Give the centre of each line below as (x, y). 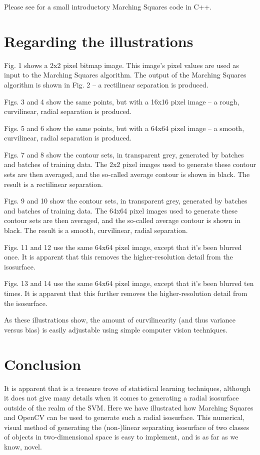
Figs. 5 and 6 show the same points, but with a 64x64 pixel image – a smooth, (124, 128)
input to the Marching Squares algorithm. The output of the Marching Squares (125, 75)
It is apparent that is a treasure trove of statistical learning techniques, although (127, 388)
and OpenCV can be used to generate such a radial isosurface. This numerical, (124, 417)
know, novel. (23, 447)
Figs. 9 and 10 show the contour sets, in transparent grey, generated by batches (126, 201)
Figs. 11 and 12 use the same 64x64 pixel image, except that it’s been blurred (123, 247)
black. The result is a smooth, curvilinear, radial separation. (96, 230)
